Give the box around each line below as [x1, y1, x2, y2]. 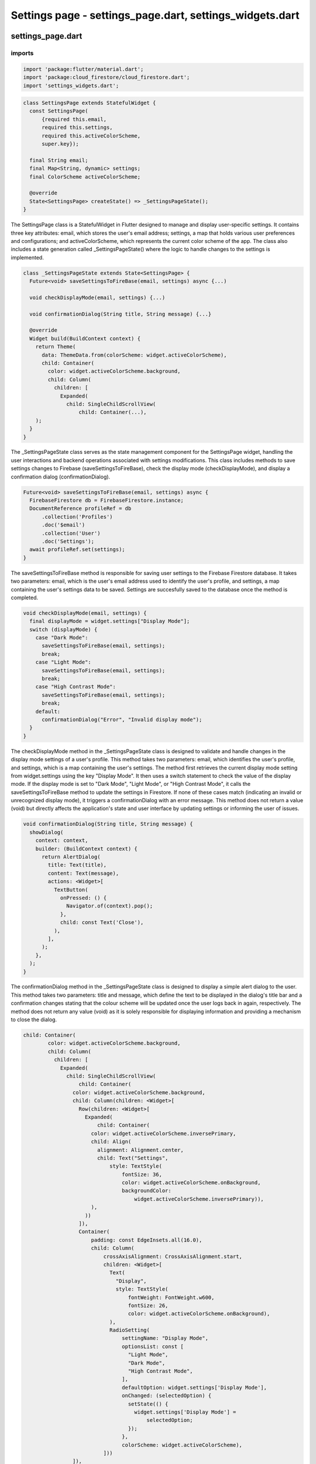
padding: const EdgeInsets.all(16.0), [91, 1236, 202, 1243]
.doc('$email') [42, 522, 85, 528]
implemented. [11, 254, 44, 261]
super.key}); [42, 141, 79, 148]
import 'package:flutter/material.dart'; [23, 66, 144, 73]
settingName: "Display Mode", [122, 1335, 209, 1342]
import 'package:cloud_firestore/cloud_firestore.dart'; [23, 74, 190, 81]
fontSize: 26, [128, 1302, 169, 1309]
